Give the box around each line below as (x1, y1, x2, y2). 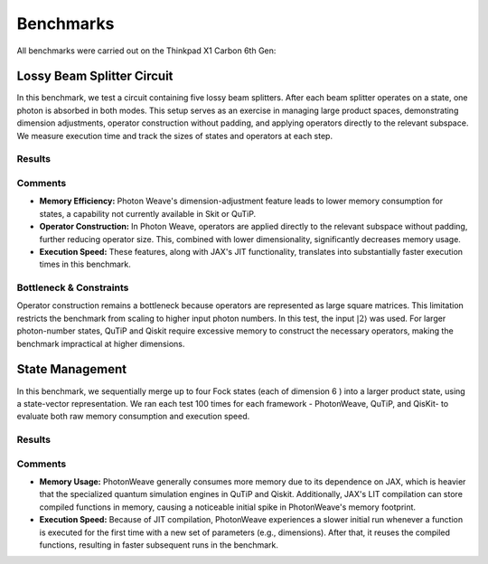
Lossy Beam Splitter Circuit (16, 69, 174, 84)
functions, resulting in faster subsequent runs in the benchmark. (39, 539, 279, 550)
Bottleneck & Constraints (16, 281, 129, 294)
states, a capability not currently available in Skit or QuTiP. (39, 208, 257, 219)
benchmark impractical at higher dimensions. (16, 338, 185, 349)
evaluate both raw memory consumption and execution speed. (16, 411, 250, 422)
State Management (16, 362, 127, 377)
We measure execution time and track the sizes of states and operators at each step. (16, 130, 333, 141)
